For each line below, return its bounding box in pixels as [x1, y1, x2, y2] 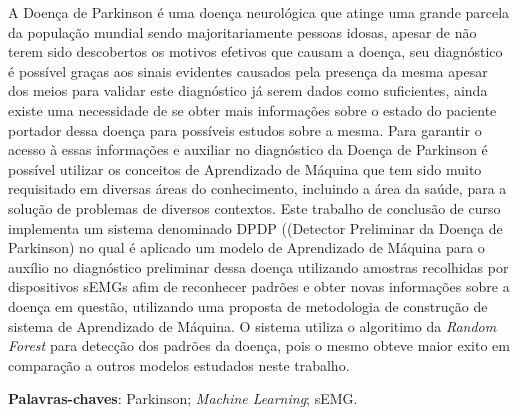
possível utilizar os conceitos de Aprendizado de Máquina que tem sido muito [8, 158, 482, 179]
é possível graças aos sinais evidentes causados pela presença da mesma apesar [8, 60, 488, 81]
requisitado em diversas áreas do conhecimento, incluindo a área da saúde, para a [8, 178, 507, 199]
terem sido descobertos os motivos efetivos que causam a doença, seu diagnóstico [8, 41, 503, 62]
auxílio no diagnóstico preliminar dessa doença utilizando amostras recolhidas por [8, 256, 509, 277]
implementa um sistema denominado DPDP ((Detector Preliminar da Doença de [8, 217, 503, 238]
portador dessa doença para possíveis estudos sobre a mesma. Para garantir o [8, 119, 482, 140]
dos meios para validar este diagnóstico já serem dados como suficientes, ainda [8, 80, 488, 101]
